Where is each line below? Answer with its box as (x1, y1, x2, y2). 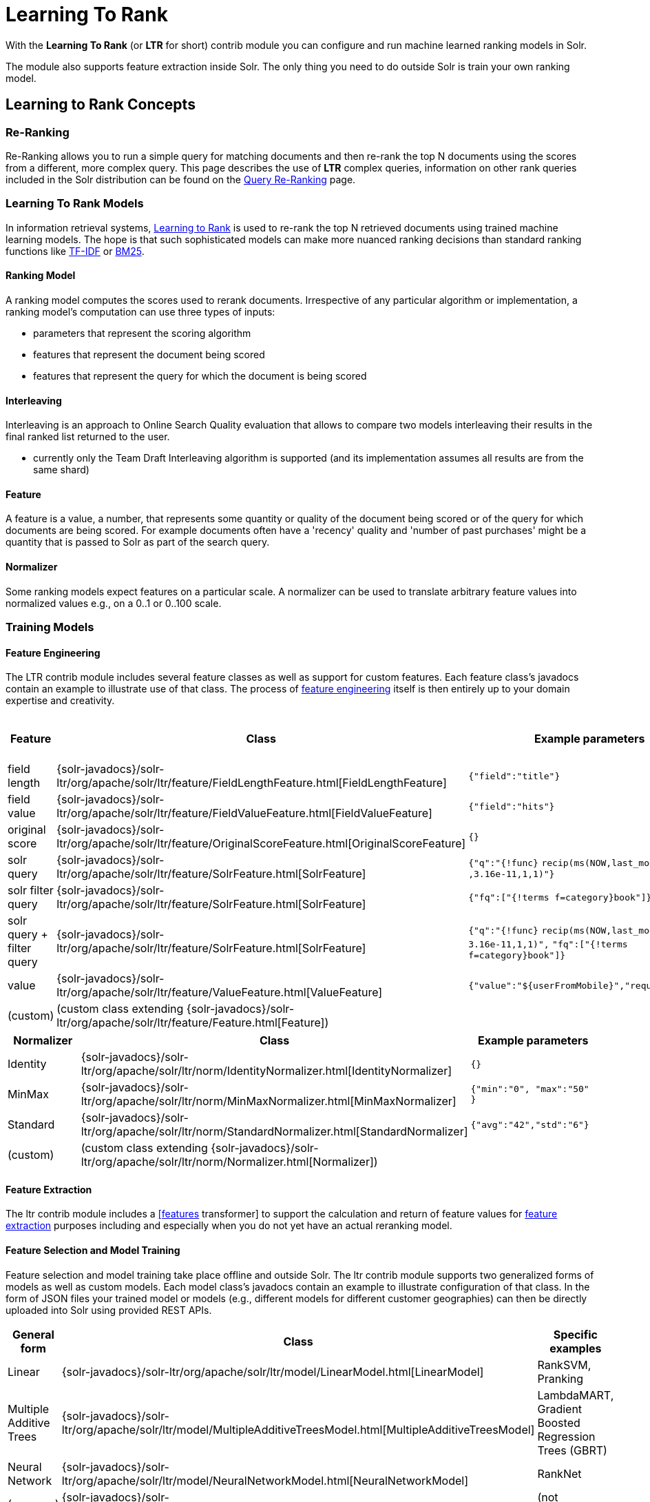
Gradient (537, 1401, 583, 1416)
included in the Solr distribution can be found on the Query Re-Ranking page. (6, 173, 356, 185)
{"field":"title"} (468, 770, 560, 781)
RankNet (537, 1466, 582, 1481)
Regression (537, 1429, 596, 1443)
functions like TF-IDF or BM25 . (6, 245, 145, 257)
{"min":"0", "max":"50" (470, 1084, 589, 1095)
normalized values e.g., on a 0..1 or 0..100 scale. (6, 597, 222, 609)
